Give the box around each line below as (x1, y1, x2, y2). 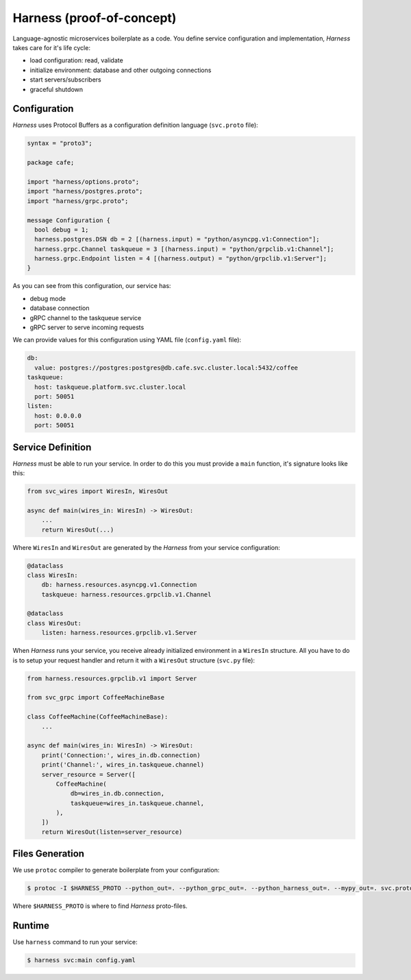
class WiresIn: (27, 571, 78, 579)
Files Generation (12, 848, 85, 860)
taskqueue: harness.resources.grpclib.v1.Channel (41, 590, 212, 598)
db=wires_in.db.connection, (70, 789, 164, 798)
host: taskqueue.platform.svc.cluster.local (34, 383, 186, 391)
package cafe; (27, 158, 75, 167)
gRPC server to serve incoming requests (29, 323, 145, 332)
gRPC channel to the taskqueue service (29, 313, 142, 322)
